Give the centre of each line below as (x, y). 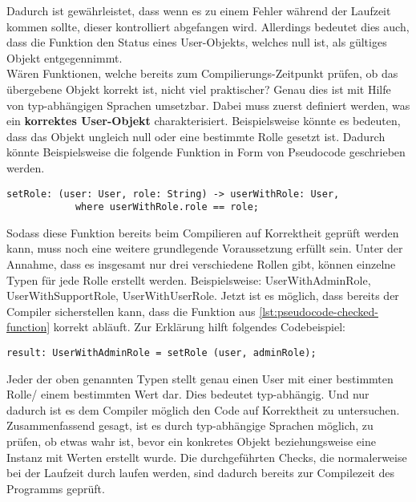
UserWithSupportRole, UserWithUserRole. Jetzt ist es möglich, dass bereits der (203, 296)
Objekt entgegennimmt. (65, 57)
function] (28, 327)
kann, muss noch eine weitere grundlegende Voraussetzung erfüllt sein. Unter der (205, 248)
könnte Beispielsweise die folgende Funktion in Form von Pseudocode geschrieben (206, 152)
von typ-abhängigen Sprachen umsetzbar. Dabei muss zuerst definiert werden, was (208, 105)
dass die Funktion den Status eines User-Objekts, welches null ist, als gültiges (197, 42)
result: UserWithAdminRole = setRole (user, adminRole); (162, 353)
